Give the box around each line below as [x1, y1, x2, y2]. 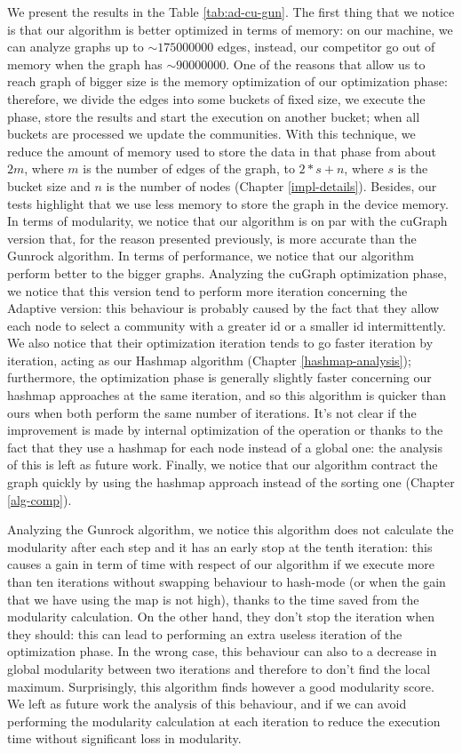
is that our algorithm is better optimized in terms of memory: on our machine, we [7, 20, 453, 38]
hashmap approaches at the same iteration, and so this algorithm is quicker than [7, 386, 447, 405]
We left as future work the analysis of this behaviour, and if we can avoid [7, 694, 407, 713]
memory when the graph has [7, 54, 163, 73]
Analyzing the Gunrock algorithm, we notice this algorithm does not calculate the [7, 520, 454, 539]
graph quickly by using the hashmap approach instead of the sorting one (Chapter [7, 473, 455, 492]
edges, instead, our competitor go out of [217, 37, 435, 56]
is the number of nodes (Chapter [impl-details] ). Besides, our [106, 176, 437, 195]
